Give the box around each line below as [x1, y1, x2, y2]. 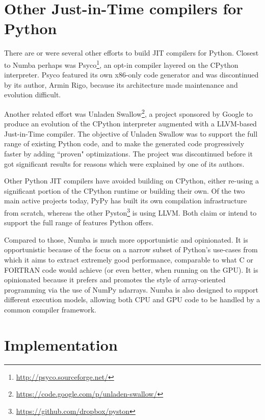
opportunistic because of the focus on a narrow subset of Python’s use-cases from [4, 244, 258, 255]
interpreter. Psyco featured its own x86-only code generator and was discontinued [4, 69, 259, 80]
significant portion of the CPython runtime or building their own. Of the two [4, 185, 245, 196]
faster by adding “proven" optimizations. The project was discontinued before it [4, 148, 253, 159]
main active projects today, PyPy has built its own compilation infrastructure [4, 195, 247, 206]
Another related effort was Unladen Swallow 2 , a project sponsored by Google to [4, 107, 253, 119]
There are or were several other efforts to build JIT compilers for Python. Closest [4, 47, 259, 58]
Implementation [4, 334, 118, 355]
